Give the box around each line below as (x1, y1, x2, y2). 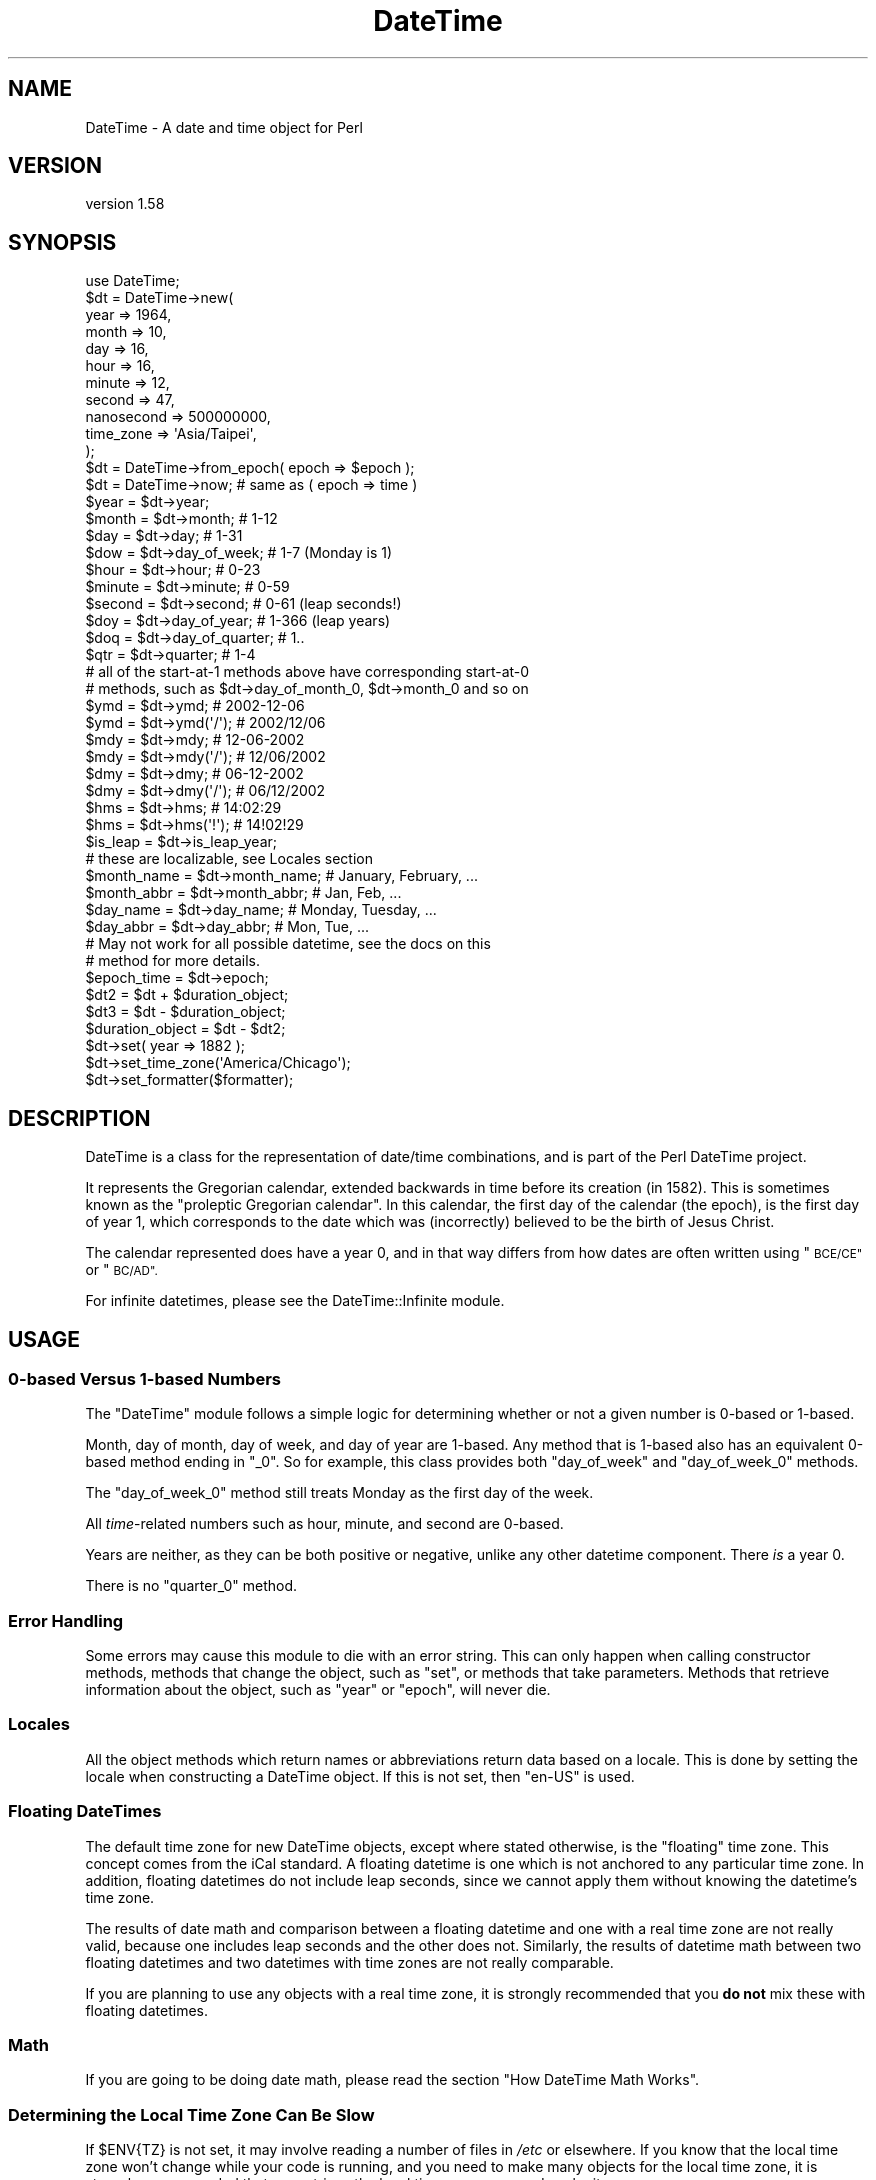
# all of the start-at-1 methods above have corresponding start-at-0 (85, 663, 530, 681)
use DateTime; (85, 272, 180, 290)
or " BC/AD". (85, 1261, 158, 1279)
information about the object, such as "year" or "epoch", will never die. (85, 1681, 551, 1699)
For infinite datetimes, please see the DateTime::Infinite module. (85, 1292, 505, 1310)
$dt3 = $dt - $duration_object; (85, 1003, 286, 1021)
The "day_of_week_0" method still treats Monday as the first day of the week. (85, 1484, 594, 1502)
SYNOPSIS (8, 229, 117, 255)
